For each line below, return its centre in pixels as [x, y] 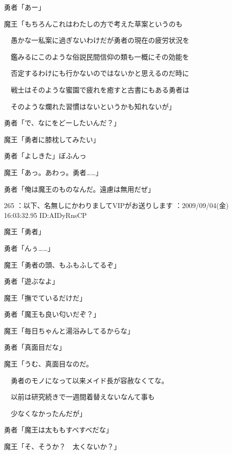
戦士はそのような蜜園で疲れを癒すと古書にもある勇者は [100, 89]
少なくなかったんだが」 [48, 413]
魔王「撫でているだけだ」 [45, 297]
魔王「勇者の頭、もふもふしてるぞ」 [62, 264]
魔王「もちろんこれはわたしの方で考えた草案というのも [93, 23]
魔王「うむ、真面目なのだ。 [49, 364]
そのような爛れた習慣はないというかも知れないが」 [93, 106]
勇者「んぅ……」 [29, 248]
